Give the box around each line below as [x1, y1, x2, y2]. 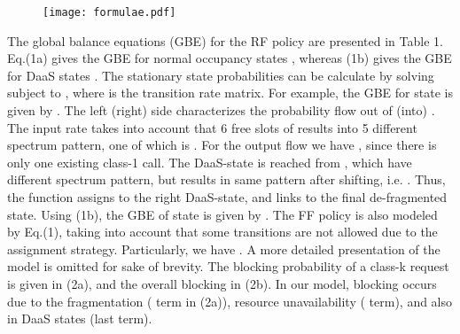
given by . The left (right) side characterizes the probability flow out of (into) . [7, 101, 435, 120]
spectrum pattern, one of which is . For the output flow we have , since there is [7, 136, 437, 154]
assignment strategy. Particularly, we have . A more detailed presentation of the [7, 239, 441, 258]
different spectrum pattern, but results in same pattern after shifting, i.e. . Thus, [7, 170, 446, 189]
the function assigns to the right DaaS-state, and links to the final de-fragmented [7, 188, 448, 206]
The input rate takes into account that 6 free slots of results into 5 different [7, 118, 417, 136]
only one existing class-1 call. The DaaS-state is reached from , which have [7, 152, 412, 171]
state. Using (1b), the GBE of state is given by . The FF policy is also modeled [7, 205, 438, 223]
